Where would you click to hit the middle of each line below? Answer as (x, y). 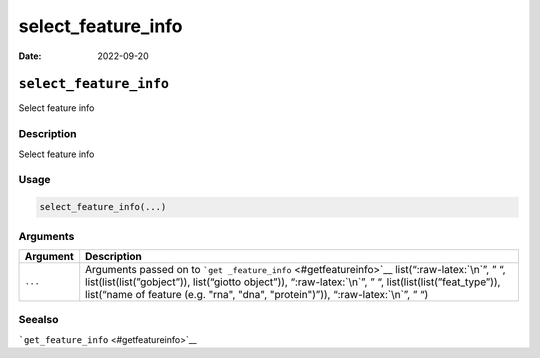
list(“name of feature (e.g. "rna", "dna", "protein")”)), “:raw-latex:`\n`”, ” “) (257, 294)
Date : (30, 56)
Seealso (38, 320)
